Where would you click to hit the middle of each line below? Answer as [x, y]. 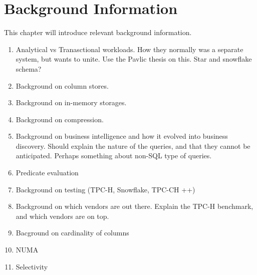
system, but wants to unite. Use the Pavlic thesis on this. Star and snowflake [134, 59]
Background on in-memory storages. [71, 102]
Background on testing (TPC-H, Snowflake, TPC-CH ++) [105, 189]
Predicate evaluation [47, 173]
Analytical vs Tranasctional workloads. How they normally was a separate [130, 49]
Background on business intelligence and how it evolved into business [122, 136]
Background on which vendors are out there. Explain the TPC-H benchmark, [135, 206]
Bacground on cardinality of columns [72, 233]
